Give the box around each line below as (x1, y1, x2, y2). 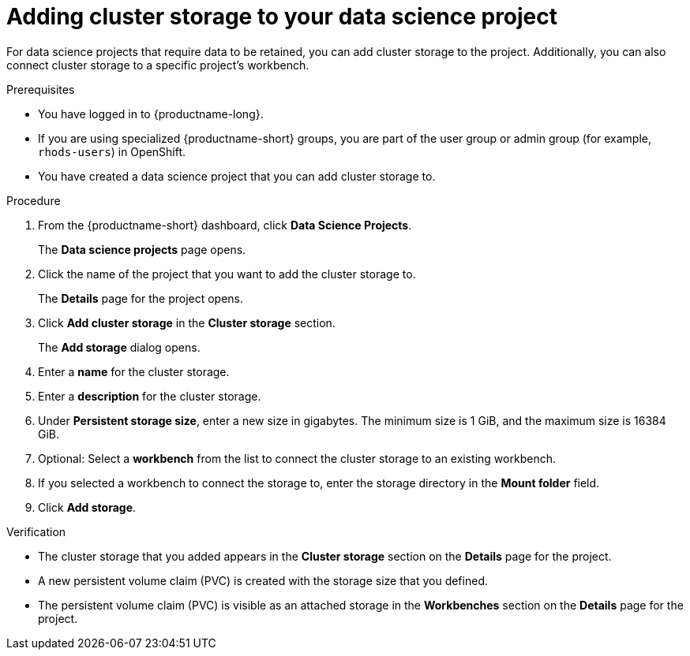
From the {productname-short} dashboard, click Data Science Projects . (38, 218, 412, 232)
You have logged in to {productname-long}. (38, 106, 264, 121)
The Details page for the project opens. (38, 291, 244, 305)
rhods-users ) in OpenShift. (38, 144, 186, 158)
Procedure (6, 193, 61, 207)
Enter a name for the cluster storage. (38, 364, 230, 378)
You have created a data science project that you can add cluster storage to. (38, 169, 436, 183)
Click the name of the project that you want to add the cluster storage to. (38, 266, 416, 281)
